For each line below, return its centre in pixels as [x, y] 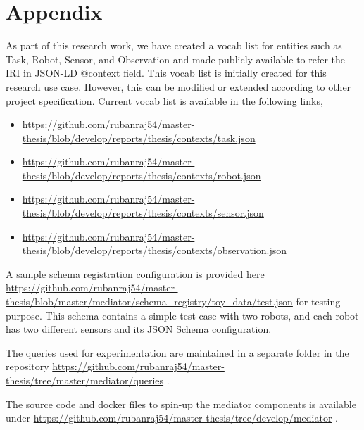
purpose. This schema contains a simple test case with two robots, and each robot [182, 315]
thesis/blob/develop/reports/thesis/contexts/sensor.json [143, 213]
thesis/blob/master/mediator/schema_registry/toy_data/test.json [149, 302]
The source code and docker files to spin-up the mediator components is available [181, 404]
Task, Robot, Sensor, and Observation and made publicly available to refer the [176, 59]
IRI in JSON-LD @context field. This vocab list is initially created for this [166, 73]
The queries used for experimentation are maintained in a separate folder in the [177, 352]
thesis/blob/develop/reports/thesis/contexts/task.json [139, 138]
